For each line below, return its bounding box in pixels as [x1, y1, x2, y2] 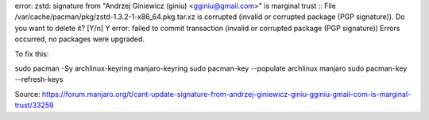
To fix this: [14, 48, 49, 59]
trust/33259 [14, 100, 54, 110]
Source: [14, 89, 41, 99]
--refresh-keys [14, 75, 64, 84]
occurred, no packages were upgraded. [14, 34, 145, 44]
